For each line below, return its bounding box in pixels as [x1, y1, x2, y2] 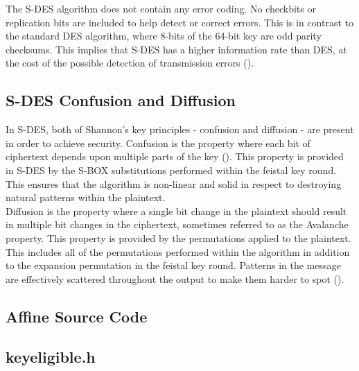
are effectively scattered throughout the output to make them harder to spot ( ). [6, 271, 344, 286]
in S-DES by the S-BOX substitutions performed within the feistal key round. [6, 162, 337, 177]
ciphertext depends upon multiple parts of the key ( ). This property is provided [6, 149, 344, 164]
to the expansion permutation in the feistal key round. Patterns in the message [6, 258, 341, 273]
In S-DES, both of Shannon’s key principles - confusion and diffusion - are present [6, 122, 354, 137]
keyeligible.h [6, 346, 96, 368]
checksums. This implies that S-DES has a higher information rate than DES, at [6, 42, 347, 56]
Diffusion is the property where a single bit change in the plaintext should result [6, 203, 347, 218]
